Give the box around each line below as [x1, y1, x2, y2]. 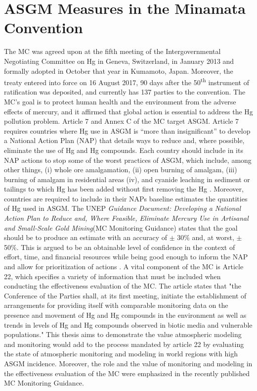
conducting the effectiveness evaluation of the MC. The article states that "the [4, 281, 241, 291]
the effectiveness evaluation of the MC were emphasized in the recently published [4, 368, 250, 378]
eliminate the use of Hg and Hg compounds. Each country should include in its [4, 145, 243, 155]
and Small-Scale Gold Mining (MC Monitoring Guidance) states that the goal [4, 222, 238, 233]
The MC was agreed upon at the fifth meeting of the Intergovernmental [4, 46, 221, 56]
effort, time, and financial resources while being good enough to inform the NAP [4, 251, 248, 262]
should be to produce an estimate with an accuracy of [4, 232, 168, 243]
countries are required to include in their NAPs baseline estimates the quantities [4, 193, 248, 203]
